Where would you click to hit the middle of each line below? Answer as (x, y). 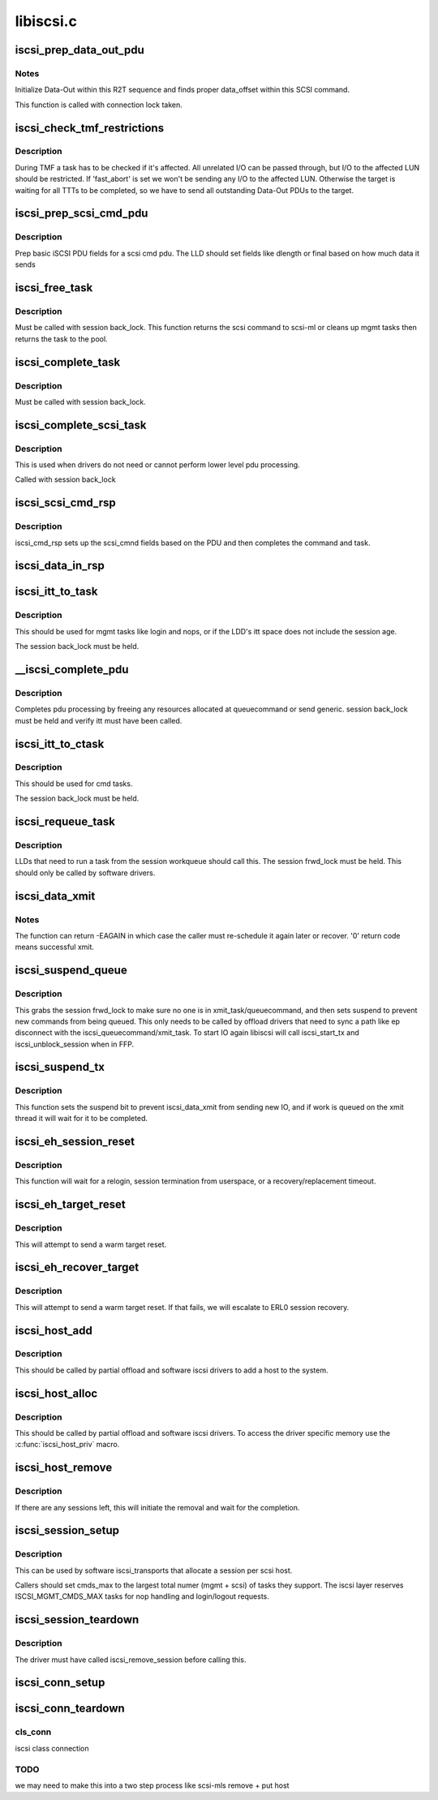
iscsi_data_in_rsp (60, 566)
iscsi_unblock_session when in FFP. (74, 1044)
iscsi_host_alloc (56, 1393)
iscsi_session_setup (67, 1530)
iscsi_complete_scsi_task (81, 425)
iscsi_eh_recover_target (77, 1267)
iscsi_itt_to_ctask (60, 743)
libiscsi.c (46, 21)
